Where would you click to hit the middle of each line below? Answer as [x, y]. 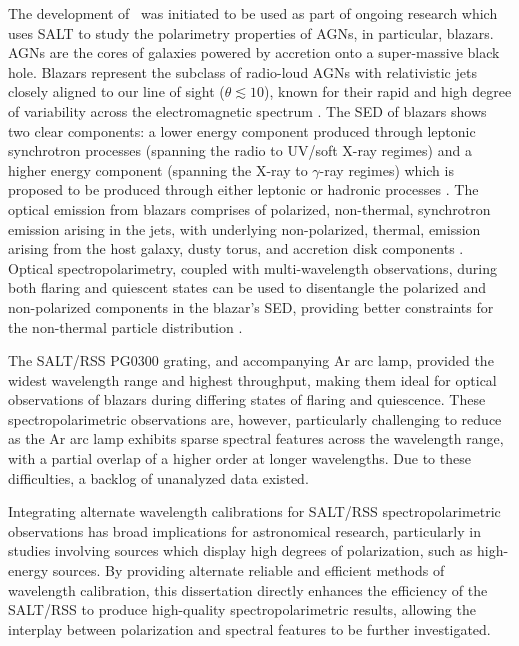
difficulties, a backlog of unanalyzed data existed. [158, 477]
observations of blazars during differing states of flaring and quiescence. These [247, 399]
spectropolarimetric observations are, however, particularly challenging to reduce [255, 418]
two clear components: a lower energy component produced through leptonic [242, 130]
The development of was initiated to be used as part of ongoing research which [253, 13]
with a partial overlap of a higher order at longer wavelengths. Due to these [239, 458]
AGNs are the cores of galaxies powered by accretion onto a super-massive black [254, 52]
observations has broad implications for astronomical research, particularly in [244, 530]
